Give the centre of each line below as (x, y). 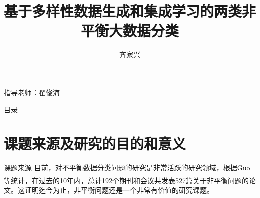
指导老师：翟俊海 (32, 92)
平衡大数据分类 (130, 31)
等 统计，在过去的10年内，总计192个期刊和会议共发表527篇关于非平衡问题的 (126, 180)
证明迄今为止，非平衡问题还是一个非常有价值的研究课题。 (119, 189)
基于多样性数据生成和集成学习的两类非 (130, 11)
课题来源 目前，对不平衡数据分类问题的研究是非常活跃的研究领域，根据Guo (127, 167)
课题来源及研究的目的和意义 (95, 143)
